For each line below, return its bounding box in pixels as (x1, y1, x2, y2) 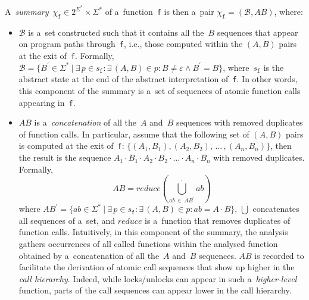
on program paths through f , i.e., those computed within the (18, 37, 243, 50)
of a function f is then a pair (105, 5, 214, 18)
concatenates (252, 202, 299, 215)
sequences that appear (217, 26, 298, 38)
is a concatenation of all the (34, 116, 136, 129)
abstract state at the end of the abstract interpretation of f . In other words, (18, 73, 298, 85)
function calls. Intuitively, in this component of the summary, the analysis (18, 226, 288, 238)
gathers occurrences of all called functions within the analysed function (18, 237, 278, 249)
